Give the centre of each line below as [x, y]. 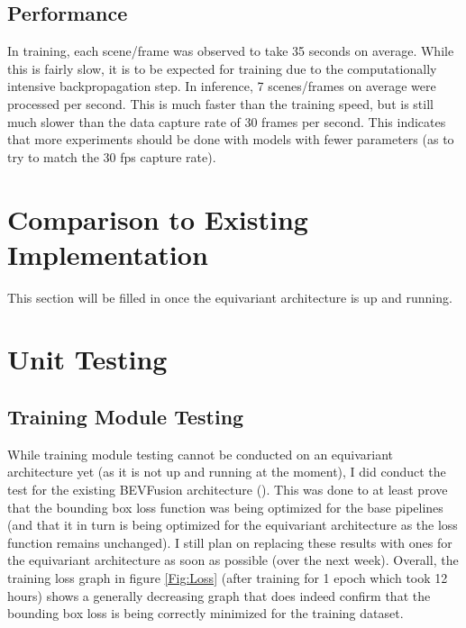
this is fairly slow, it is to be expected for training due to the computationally [222, 68]
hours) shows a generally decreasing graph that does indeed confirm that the [219, 595]
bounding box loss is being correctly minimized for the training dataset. [206, 613]
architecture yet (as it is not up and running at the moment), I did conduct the [227, 472]
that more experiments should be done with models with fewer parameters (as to [231, 139]
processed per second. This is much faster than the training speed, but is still [220, 103]
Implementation [108, 254]
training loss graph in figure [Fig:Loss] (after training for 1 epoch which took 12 [228, 578]
